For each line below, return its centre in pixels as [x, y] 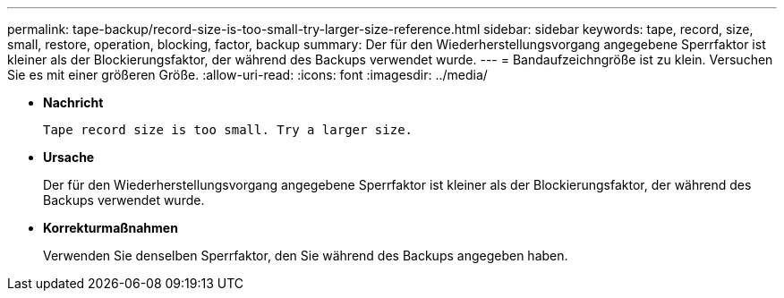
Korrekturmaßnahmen [111, 228]
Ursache [69, 157]
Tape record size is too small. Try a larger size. [228, 130]
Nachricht [73, 102]
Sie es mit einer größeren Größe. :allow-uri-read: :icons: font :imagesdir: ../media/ [247, 75]
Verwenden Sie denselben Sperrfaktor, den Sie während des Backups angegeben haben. [306, 255]
